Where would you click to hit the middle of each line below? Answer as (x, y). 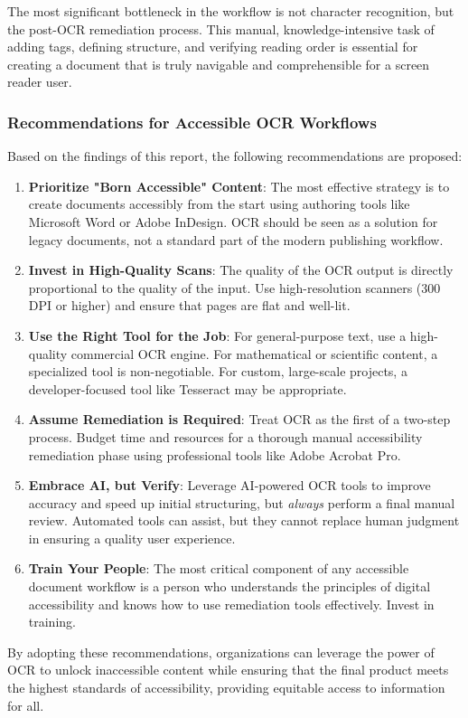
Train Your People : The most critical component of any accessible (219, 568)
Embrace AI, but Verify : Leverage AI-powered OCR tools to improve (229, 485)
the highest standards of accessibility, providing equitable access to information (226, 688)
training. (52, 622)
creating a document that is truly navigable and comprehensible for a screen (219, 64)
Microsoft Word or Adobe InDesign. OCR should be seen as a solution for (233, 221)
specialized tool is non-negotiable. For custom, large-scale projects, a (218, 371)
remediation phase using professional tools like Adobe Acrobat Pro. (215, 454)
